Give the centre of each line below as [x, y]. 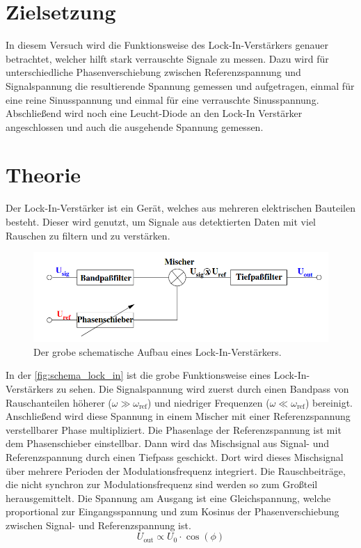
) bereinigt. [329, 402]
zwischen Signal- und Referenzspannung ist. [98, 525]
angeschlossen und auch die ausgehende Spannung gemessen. [135, 126]
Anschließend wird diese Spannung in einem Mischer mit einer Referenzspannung [178, 416]
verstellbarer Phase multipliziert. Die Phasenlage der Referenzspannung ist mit [174, 429]
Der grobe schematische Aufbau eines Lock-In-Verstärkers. [158, 351]
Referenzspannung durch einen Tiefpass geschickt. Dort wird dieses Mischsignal [175, 456]
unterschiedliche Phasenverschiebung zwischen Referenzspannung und [153, 72]
